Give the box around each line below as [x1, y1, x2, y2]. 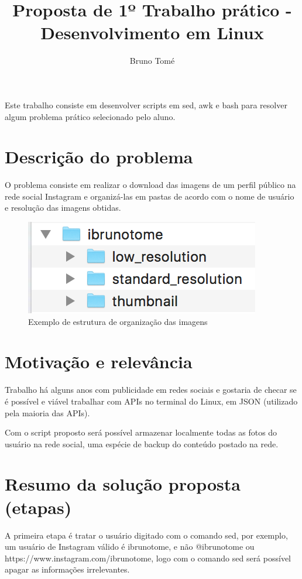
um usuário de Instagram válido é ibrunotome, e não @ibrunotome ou [5, 540, 255, 553]
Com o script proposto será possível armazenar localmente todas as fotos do [5, 426, 277, 438]
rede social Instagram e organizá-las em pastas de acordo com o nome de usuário [5, 190, 294, 202]
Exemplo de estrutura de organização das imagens [28, 315, 208, 327]
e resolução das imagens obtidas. [5, 201, 121, 214]
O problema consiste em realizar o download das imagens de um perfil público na [5, 179, 296, 191]
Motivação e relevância [5, 350, 193, 374]
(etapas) [5, 495, 72, 519]
